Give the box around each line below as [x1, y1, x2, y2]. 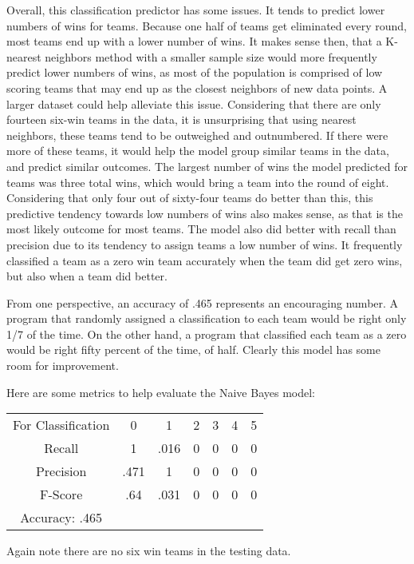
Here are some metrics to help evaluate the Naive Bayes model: [6, 383, 316, 400]
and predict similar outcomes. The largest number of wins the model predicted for [6, 157, 408, 174]
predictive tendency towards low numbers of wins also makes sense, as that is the [6, 205, 403, 221]
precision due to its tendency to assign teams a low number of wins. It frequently [6, 236, 403, 252]
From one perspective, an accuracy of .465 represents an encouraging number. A [6, 294, 399, 311]
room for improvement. [6, 357, 119, 374]
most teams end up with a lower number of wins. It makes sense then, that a [6, 33, 382, 50]
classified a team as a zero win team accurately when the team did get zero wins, [6, 252, 403, 268]
